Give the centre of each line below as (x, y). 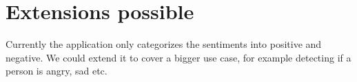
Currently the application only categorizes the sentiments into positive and (164, 44)
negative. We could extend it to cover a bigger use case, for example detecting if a (178, 57)
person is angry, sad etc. (57, 71)
